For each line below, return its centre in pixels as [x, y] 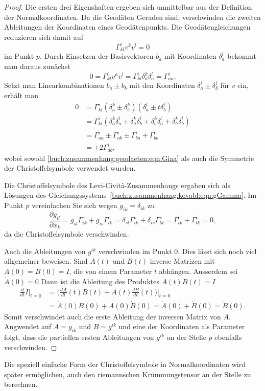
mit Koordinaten [190, 56]
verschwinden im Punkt [135, 251]
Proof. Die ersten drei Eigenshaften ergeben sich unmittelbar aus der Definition [128, 7]
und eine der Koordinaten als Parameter [182, 326]
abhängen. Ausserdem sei [198, 271]
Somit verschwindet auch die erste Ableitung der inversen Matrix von [113, 316]
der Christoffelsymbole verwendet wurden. [70, 168]
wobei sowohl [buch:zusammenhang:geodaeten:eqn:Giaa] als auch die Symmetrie [129, 158]
